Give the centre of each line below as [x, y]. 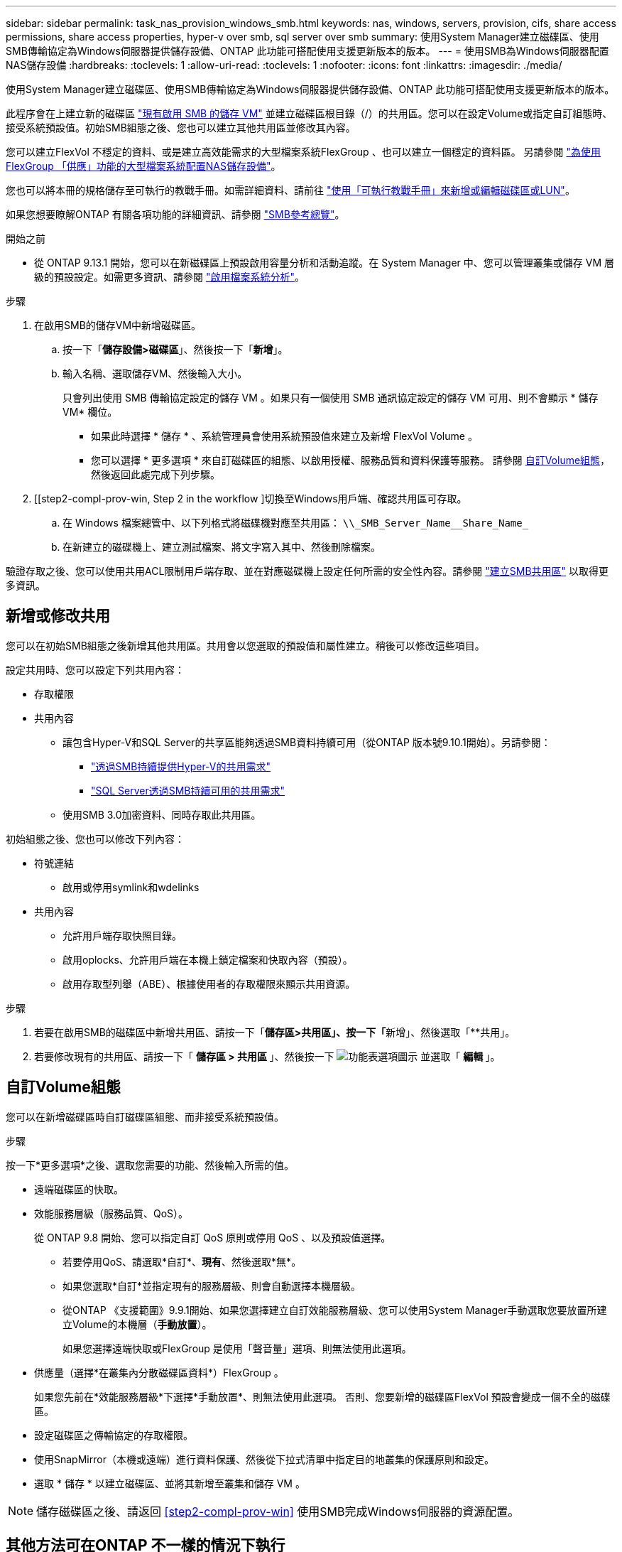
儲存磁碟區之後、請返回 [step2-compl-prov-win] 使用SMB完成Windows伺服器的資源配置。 [278, 1511]
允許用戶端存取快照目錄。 [122, 935]
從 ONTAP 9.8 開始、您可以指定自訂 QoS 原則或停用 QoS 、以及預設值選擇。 [213, 1237]
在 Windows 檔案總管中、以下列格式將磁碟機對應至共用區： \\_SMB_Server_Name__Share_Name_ [296, 523]
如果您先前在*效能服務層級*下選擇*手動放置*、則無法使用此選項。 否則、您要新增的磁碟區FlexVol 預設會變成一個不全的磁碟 [322, 1396]
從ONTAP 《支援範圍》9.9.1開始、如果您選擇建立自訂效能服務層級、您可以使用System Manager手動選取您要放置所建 [335, 1310]
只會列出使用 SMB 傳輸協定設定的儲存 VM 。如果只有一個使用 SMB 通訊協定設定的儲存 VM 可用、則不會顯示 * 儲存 [331, 398]
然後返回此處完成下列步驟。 [155, 474]
